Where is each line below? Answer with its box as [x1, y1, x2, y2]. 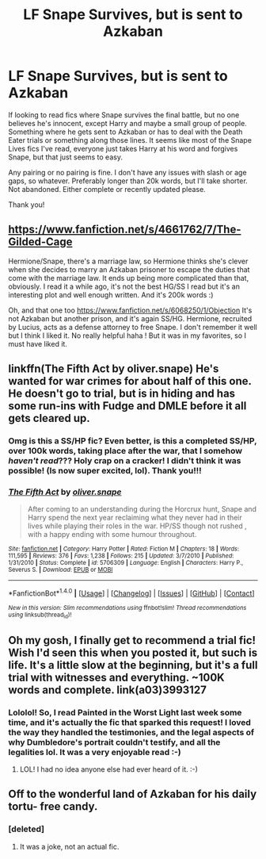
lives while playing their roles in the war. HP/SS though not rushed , [27, 521, 247, 531]
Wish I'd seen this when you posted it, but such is [8, 646, 258, 659]
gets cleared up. [8, 412, 91, 425]
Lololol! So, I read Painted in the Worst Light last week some [8, 707, 242, 718]
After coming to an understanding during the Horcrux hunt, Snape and [27, 504, 257, 514]
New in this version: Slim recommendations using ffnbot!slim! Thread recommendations [8, 604, 247, 612]
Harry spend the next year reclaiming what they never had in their [27, 513, 243, 523]
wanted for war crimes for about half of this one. [8, 374, 252, 388]
